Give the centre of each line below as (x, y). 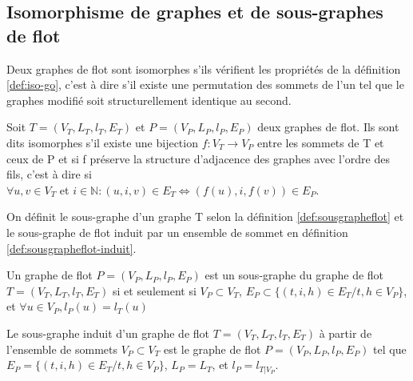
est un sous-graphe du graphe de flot (294, 275)
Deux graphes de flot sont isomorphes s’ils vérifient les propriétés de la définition (204, 68)
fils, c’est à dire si (49, 174)
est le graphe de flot (212, 349)
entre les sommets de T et (321, 142)
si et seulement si (154, 290)
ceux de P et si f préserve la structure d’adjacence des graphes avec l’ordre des (198, 158)
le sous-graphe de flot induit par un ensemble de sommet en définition (177, 232)
